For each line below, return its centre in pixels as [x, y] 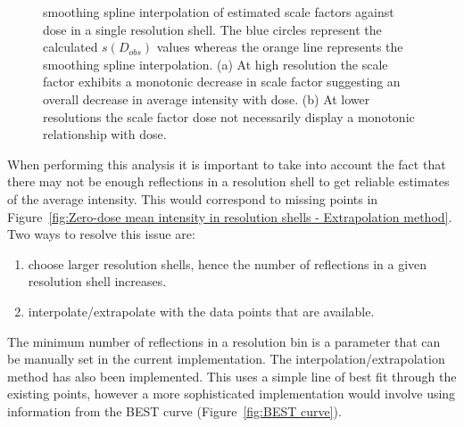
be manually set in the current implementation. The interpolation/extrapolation [226, 359]
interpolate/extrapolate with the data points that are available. [201, 311]
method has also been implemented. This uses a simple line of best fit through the [232, 376]
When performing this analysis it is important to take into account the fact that [227, 164]
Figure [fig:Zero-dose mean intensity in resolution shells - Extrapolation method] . [230, 216]
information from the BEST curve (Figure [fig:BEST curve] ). [174, 411]
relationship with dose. [105, 134]
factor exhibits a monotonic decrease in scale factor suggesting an [222, 82]
